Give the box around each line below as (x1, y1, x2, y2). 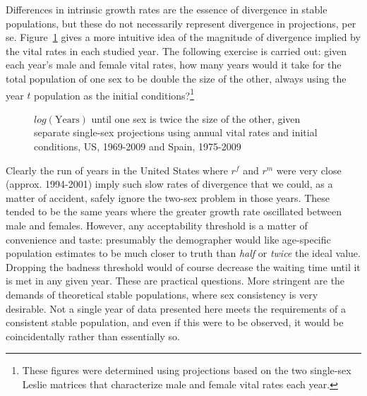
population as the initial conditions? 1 (34, 85, 195, 102)
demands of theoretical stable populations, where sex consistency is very (6, 287, 318, 301)
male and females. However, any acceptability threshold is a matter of (6, 217, 308, 232)
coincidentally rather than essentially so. (6, 328, 180, 343)
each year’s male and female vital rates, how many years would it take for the (6, 57, 342, 72)
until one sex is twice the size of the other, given (91, 111, 301, 126)
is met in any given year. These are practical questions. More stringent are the (6, 273, 345, 288)
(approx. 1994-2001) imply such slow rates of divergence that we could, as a (6, 176, 333, 191)
